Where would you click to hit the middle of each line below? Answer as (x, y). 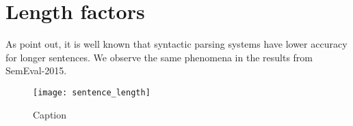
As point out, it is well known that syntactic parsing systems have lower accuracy (176, 44)
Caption (50, 114)
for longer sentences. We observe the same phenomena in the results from (159, 57)
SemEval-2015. (36, 70)
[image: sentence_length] (92, 92)
